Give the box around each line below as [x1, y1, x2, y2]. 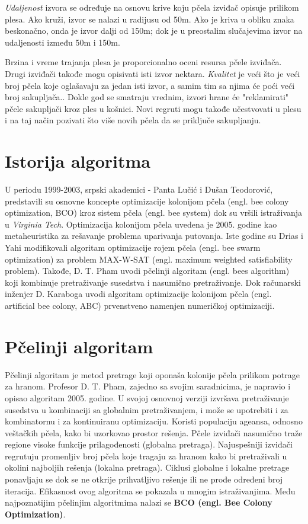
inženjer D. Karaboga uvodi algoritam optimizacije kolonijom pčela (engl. [5, 287, 272, 300]
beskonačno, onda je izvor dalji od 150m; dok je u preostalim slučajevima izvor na [5, 24, 303, 37]
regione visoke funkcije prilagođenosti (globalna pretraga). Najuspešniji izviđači [5, 438, 293, 450]
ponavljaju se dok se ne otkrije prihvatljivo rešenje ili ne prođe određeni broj [5, 473, 283, 485]
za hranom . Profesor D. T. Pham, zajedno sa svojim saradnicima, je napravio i [5, 380, 291, 392]
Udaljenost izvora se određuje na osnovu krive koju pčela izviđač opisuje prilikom [5, 1, 299, 13]
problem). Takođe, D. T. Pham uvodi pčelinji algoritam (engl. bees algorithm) [5, 264, 290, 277]
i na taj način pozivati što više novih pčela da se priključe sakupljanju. [5, 114, 261, 126]
